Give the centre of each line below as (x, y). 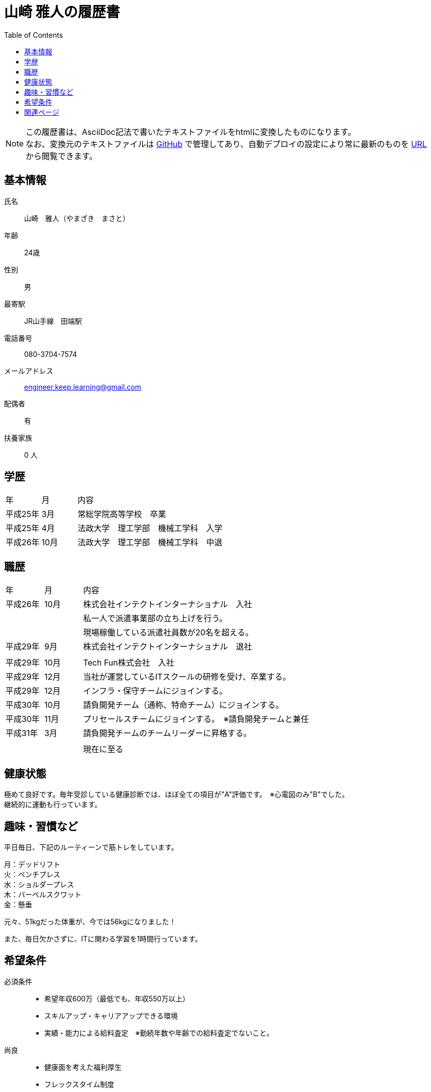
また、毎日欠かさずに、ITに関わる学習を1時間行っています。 (103, 938)
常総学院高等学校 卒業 (122, 514)
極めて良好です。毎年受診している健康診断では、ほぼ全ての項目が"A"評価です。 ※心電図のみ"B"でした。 (177, 794)
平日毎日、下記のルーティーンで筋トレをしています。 (91, 847)
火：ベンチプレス (32, 874)
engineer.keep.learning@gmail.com (83, 387)
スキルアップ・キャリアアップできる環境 (111, 1015)
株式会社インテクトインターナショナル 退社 (168, 647)
